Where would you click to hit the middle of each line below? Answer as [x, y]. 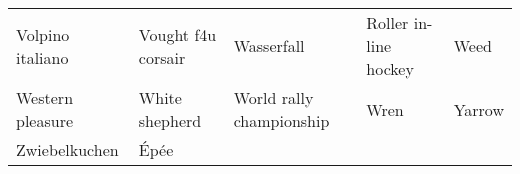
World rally [273, 97]
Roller [387, 22]
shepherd [170, 120]
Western [45, 97]
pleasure [45, 120]
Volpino [43, 34]
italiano [42, 57]
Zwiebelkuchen [67, 149]
